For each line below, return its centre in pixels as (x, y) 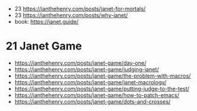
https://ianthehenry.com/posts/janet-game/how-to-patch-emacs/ (97, 95)
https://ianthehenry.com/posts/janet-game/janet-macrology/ (91, 82)
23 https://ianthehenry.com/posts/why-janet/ (71, 15)
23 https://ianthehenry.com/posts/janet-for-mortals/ (80, 9)
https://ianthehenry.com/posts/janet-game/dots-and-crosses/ (92, 101)
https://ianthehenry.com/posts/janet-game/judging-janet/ (87, 69)
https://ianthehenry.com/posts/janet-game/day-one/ (81, 62)
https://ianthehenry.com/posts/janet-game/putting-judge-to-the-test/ (102, 89)
